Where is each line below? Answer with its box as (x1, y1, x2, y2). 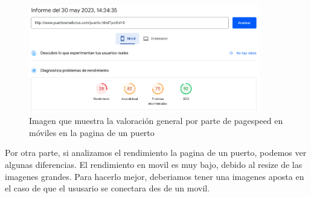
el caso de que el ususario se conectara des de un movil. (5, 182, 210, 194)
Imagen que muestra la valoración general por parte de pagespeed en (29, 114, 283, 127)
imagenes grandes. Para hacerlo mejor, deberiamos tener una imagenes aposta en (5, 170, 304, 182)
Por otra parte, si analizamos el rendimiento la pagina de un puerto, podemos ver (5, 146, 307, 159)
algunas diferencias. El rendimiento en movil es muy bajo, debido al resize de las (5, 158, 303, 170)
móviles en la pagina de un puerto (29, 126, 155, 138)
